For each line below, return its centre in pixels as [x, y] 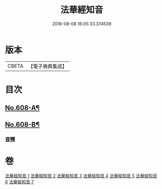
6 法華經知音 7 [19, 182]
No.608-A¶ [22, 108]
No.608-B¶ [22, 124]
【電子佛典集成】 [47, 66]
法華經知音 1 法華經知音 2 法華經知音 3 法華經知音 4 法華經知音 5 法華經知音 [81, 175]
